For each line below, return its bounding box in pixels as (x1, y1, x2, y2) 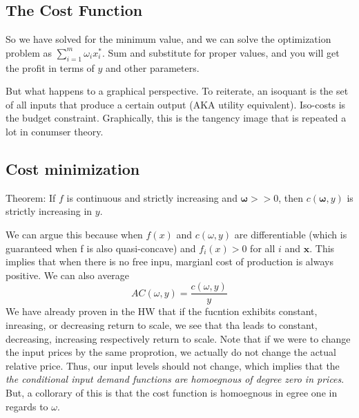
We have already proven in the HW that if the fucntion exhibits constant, (6, 304, 318, 319)
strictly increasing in (6, 204, 93, 218)
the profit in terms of (6, 60, 95, 75)
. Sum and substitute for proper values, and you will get (101, 45, 340, 59)
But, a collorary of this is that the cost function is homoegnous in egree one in (6, 385, 338, 399)
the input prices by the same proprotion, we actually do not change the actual (6, 345, 336, 359)
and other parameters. (106, 60, 200, 75)
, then (278, 190, 304, 205)
